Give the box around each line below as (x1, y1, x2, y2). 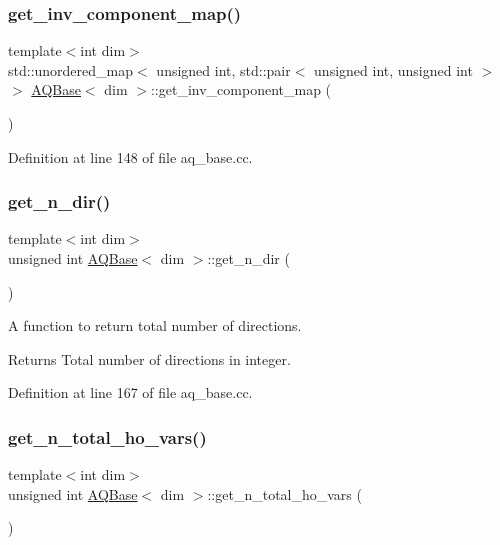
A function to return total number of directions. (8, 315, 302, 336)
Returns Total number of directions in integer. (8, 348, 291, 369)
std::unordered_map (8, 59, 134, 80)
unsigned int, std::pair (156, 59, 291, 80)
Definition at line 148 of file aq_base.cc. (8, 146, 253, 167)
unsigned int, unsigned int (314, 59, 473, 80)
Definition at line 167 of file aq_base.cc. (8, 382, 253, 403)
